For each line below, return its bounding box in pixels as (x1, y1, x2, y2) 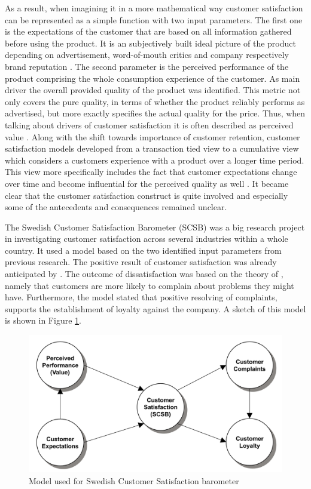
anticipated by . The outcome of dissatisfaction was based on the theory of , (5, 267, 283, 280)
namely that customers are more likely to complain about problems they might (5, 279, 294, 291)
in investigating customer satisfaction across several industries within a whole (5, 232, 288, 245)
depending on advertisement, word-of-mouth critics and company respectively (5, 48, 289, 61)
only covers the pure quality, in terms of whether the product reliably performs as (5, 95, 305, 107)
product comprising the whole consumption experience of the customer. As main (5, 72, 300, 84)
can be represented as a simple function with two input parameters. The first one (5, 13, 303, 26)
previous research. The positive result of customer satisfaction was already (5, 256, 277, 268)
